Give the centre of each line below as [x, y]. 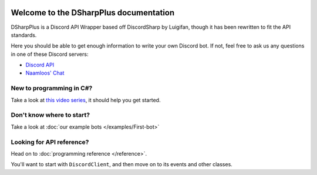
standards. [24, 35]
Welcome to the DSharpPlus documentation [93, 13]
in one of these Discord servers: [50, 54]
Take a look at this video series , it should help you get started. [86, 100]
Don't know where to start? [50, 115]
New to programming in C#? [52, 88]
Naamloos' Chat [45, 73]
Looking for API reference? [50, 142]
